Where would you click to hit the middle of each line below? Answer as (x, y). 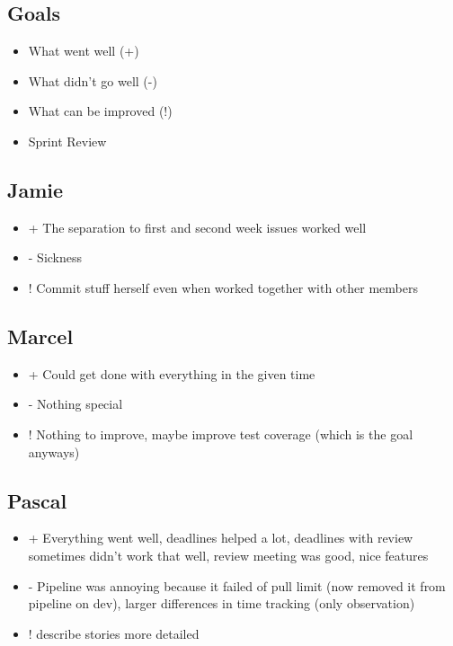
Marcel (40, 336)
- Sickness (55, 257)
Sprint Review (67, 141)
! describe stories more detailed (114, 633)
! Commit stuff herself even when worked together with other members (223, 287)
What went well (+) (84, 51)
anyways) (54, 451)
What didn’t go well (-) (93, 80)
